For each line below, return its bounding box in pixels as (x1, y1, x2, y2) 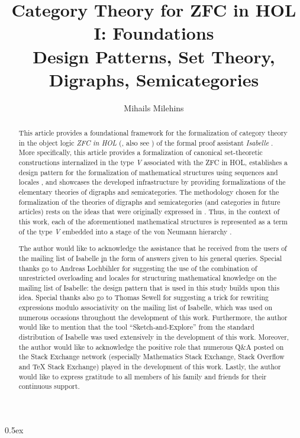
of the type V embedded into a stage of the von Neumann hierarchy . (18, 226, 232, 236)
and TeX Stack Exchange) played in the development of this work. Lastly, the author (18, 362, 281, 372)
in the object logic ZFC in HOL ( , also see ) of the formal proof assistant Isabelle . (18, 137, 273, 147)
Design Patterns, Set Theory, (33, 44, 275, 68)
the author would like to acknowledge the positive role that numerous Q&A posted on (18, 342, 284, 352)
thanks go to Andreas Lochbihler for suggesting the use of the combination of (18, 263, 257, 273)
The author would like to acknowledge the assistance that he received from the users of (18, 243, 287, 253)
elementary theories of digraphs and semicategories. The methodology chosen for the (18, 187, 279, 197)
